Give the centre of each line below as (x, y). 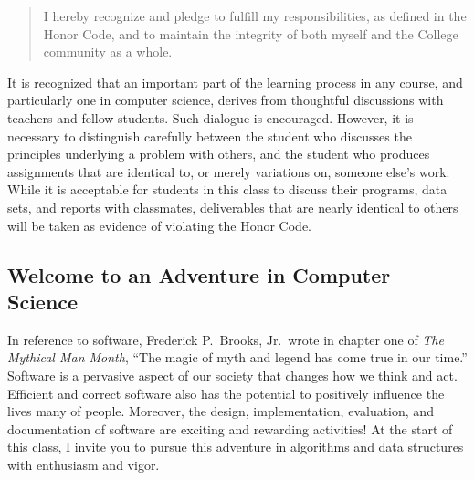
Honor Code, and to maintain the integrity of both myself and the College (251, 33)
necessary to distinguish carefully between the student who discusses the (210, 136)
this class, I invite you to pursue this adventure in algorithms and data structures (236, 447)
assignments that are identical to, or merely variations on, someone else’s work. (229, 171)
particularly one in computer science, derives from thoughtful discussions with (226, 100)
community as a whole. (108, 52)
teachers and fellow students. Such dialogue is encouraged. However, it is (211, 117)
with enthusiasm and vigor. (84, 464)
